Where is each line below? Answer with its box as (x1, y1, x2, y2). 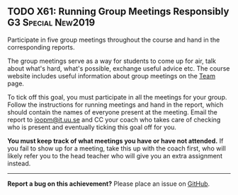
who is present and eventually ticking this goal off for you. (7, 123, 177, 131)
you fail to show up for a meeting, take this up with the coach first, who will (7, 144, 227, 153)
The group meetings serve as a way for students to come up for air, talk (7, 57, 216, 65)
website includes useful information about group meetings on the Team (7, 71, 216, 80)
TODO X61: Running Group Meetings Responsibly (7, 6, 229, 18)
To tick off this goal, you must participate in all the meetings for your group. (7, 93, 227, 101)
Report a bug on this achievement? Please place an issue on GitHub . (7, 179, 210, 188)
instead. (7, 159, 31, 167)
